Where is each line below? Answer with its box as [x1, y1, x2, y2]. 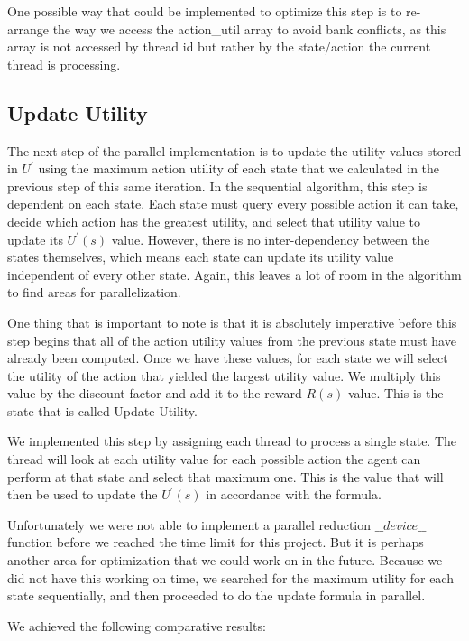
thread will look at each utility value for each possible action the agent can [7, 450, 421, 469]
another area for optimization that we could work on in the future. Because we [7, 551, 443, 570]
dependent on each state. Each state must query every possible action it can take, [7, 194, 459, 213]
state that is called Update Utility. [7, 401, 198, 420]
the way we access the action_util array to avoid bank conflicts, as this [52, 19, 446, 38]
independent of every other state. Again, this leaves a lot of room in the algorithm [7, 265, 462, 283]
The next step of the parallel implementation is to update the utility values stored [7, 141, 462, 160]
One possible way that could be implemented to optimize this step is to [7, 2, 402, 20]
